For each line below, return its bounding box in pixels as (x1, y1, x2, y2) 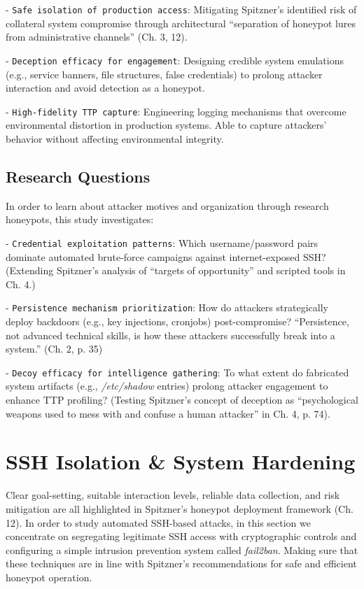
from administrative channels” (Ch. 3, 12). (6, 29, 188, 44)
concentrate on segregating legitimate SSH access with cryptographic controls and (6, 529, 357, 544)
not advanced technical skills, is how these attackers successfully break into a (6, 327, 335, 342)
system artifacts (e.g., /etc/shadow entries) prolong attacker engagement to (6, 378, 328, 393)
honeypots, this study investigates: (6, 212, 154, 227)
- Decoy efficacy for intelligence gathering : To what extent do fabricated (6, 364, 349, 379)
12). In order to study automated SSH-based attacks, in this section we (6, 515, 311, 530)
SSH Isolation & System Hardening (6, 447, 356, 476)
